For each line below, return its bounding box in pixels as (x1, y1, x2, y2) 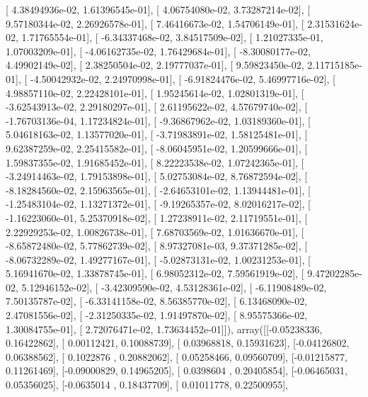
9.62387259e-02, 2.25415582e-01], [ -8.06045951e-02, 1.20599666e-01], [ (6, 140, 308, 155)
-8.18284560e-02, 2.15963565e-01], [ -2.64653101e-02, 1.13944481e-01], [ (6, 182, 311, 197)
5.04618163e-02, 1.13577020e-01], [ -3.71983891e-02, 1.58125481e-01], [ (6, 127, 308, 142)
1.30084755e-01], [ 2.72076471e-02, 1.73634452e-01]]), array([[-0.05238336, (6, 321, 323, 336)
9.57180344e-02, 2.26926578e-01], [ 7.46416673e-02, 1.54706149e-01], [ (6, 16, 304, 30)
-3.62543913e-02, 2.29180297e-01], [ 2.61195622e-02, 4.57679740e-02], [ (6, 99, 308, 114)
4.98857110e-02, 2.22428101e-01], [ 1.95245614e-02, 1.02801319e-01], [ (6, 85, 304, 100)
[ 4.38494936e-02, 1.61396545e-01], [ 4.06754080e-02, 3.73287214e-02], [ (6, 2, 311, 16)
